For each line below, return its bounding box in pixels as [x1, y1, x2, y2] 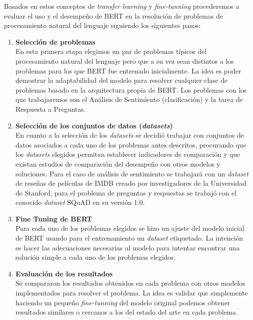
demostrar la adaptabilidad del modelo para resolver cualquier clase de [15, 75, 228, 85]
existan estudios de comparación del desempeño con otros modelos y [15, 158, 220, 169]
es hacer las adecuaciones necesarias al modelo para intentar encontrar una [15, 242, 240, 252]
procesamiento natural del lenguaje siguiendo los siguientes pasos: [4, 20, 201, 30]
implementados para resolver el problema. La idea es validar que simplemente [15, 288, 248, 298]
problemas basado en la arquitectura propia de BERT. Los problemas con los [15, 84, 247, 95]
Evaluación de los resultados [15, 268, 113, 278]
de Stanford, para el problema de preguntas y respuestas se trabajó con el [15, 187, 237, 197]
